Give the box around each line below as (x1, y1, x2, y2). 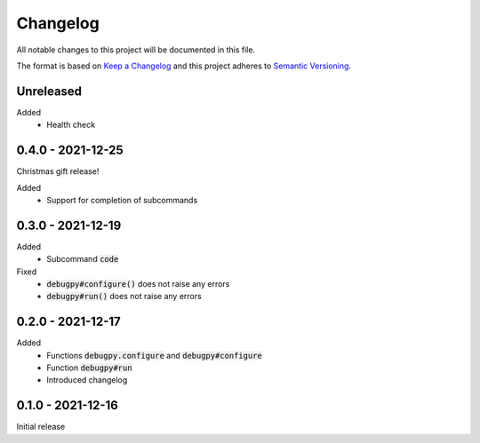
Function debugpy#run (46, 362, 132, 373)
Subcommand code (46, 254, 119, 265)
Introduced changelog (46, 375, 128, 385)
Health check (46, 120, 96, 131)
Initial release (16, 422, 66, 432)
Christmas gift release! (16, 166, 100, 177)
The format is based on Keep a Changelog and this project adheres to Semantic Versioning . (16, 60, 351, 71)
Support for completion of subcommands (46, 194, 198, 205)
